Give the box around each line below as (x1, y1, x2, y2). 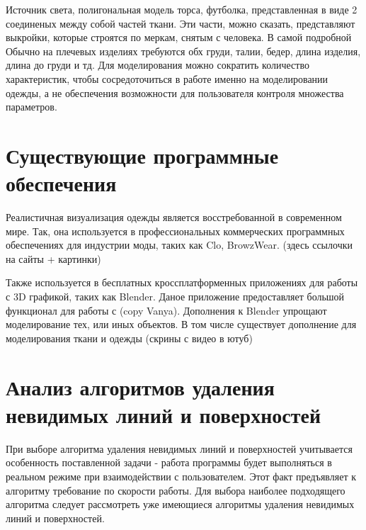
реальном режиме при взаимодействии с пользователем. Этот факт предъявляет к (6, 468, 356, 483)
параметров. (6, 99, 57, 114)
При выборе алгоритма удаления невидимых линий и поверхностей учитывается (6, 441, 353, 456)
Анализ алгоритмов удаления (6, 372, 275, 401)
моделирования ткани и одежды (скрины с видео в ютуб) (6, 330, 253, 345)
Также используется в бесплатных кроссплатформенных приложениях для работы (6, 275, 358, 290)
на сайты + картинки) (6, 251, 101, 266)
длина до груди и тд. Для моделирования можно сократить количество (6, 57, 309, 72)
